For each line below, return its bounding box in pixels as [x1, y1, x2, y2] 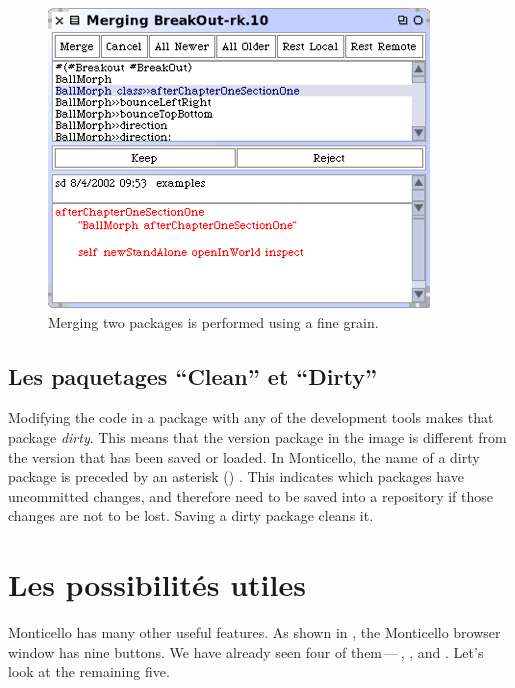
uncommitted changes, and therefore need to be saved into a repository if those [8, 485, 494, 506]
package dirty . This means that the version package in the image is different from [8, 426, 507, 447]
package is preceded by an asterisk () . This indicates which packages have [8, 466, 464, 487]
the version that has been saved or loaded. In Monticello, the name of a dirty [8, 446, 480, 467]
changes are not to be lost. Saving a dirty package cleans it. [8, 505, 374, 526]
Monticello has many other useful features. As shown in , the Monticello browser [8, 622, 501, 643]
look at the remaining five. [8, 661, 170, 682]
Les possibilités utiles [8, 564, 306, 605]
